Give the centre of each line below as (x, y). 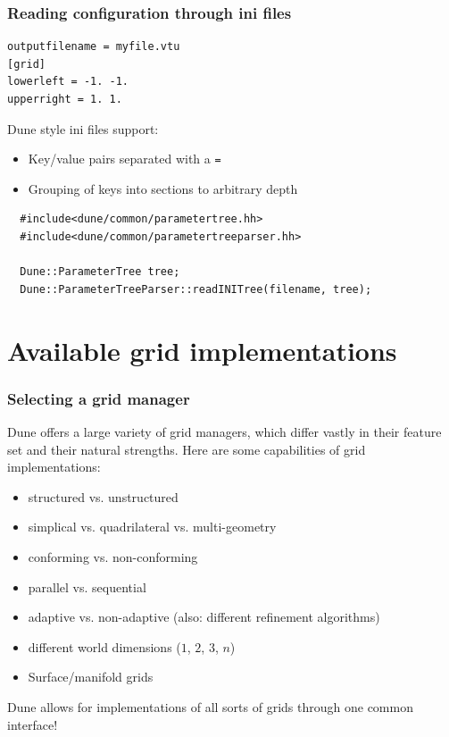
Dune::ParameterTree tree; (100, 272)
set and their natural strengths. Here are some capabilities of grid (187, 449)
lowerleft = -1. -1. (68, 82)
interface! (33, 724)
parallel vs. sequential (87, 586)
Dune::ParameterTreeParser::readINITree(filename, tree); (196, 289)
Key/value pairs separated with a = (125, 159)
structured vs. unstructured (103, 496)
